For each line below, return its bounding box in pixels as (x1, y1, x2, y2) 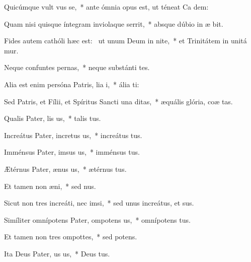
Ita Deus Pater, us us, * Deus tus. (4, 248, 110, 258)
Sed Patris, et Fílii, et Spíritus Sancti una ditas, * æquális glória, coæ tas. (4, 96, 233, 106)
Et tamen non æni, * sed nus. (4, 180, 96, 191)
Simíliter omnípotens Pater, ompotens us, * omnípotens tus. (4, 214, 191, 225)
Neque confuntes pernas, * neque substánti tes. (4, 62, 150, 73)
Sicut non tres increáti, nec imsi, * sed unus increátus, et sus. (4, 198, 194, 208)
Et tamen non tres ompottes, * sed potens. (4, 231, 137, 242)
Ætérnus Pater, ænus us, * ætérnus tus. (4, 163, 127, 174)
